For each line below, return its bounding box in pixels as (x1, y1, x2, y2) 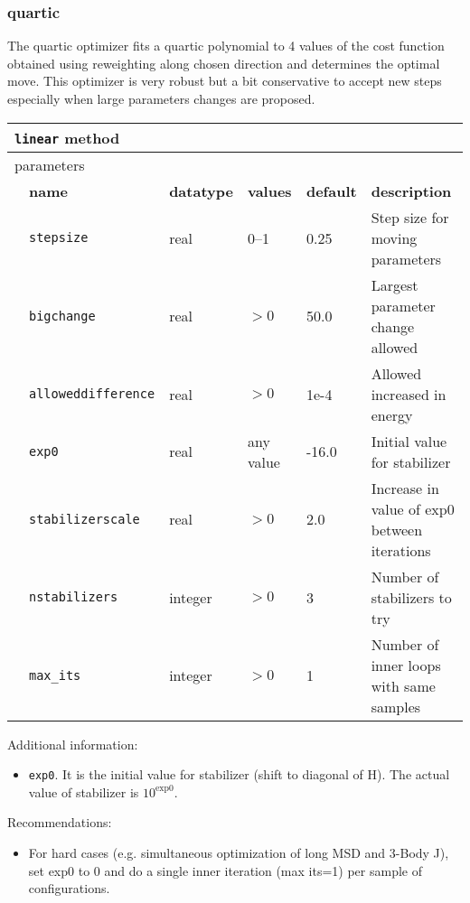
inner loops (371, 654, 441, 675)
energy (371, 404, 413, 425)
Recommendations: (7, 813, 112, 832)
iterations (371, 539, 431, 561)
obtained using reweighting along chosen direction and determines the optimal (7, 53, 440, 72)
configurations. (28, 879, 110, 898)
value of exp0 (371, 498, 455, 519)
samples (371, 695, 421, 717)
